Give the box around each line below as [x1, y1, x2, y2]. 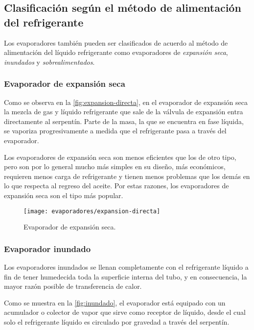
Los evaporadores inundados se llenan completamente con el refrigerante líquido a [4, 262, 249, 272]
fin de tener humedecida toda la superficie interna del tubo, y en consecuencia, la [4, 271, 247, 281]
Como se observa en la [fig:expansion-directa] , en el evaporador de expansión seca [4, 97, 248, 107]
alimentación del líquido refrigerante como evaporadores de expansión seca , [4, 47, 228, 57]
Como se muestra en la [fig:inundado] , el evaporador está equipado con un [4, 297, 226, 307]
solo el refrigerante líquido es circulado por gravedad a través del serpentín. [4, 316, 230, 327]
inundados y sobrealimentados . [4, 56, 95, 67]
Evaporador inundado [4, 242, 91, 254]
